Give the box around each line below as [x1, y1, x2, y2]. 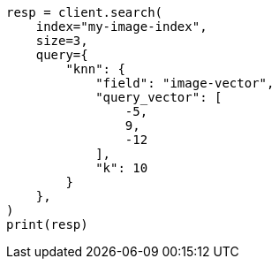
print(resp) [6, 217, 88, 232]
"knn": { [65, 62, 125, 76]
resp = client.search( [6, 5, 163, 19]
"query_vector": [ [95, 90, 222, 104]
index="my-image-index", [35, 19, 207, 34]
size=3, [35, 34, 88, 48]
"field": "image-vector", [95, 76, 275, 90]
